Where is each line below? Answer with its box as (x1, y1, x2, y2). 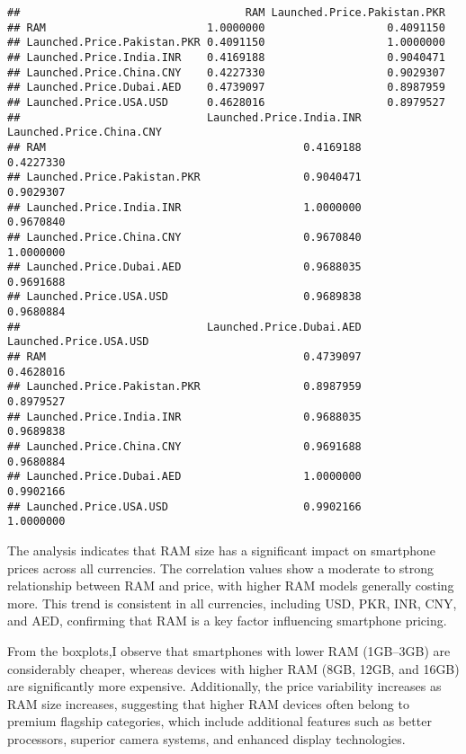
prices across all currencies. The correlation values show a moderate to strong (7, 558, 435, 577)
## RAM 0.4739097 (7, 350, 362, 364)
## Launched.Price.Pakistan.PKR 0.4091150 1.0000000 (7, 36, 445, 49)
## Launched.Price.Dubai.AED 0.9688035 (7, 261, 362, 274)
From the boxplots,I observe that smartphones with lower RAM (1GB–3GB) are (7, 641, 451, 660)
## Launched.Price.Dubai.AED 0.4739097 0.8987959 (7, 81, 445, 94)
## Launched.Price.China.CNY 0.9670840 (7, 230, 362, 244)
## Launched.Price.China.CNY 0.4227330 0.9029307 (7, 66, 445, 79)
